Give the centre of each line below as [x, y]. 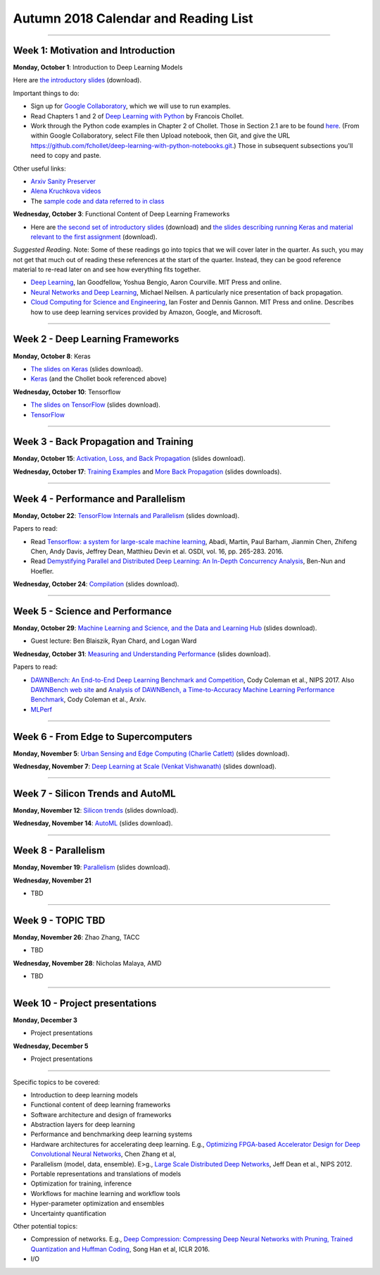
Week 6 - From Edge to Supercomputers [103, 737]
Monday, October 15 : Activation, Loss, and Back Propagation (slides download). [129, 459]
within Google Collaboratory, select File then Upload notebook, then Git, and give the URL [160, 136]
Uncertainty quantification [69, 1213]
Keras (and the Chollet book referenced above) [99, 379]
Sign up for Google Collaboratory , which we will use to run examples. [131, 106]
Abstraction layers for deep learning [83, 1125]
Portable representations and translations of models [106, 1174]
